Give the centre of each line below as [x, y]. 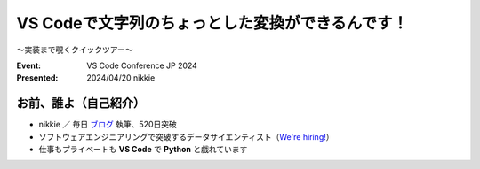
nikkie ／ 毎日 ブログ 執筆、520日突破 [108, 125]
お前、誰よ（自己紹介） [81, 103]
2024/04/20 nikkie [121, 78]
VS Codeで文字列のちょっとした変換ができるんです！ [212, 23]
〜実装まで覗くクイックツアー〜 [75, 50]
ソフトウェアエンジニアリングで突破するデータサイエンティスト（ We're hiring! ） [186, 136]
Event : [29, 65]
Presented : [37, 78]
